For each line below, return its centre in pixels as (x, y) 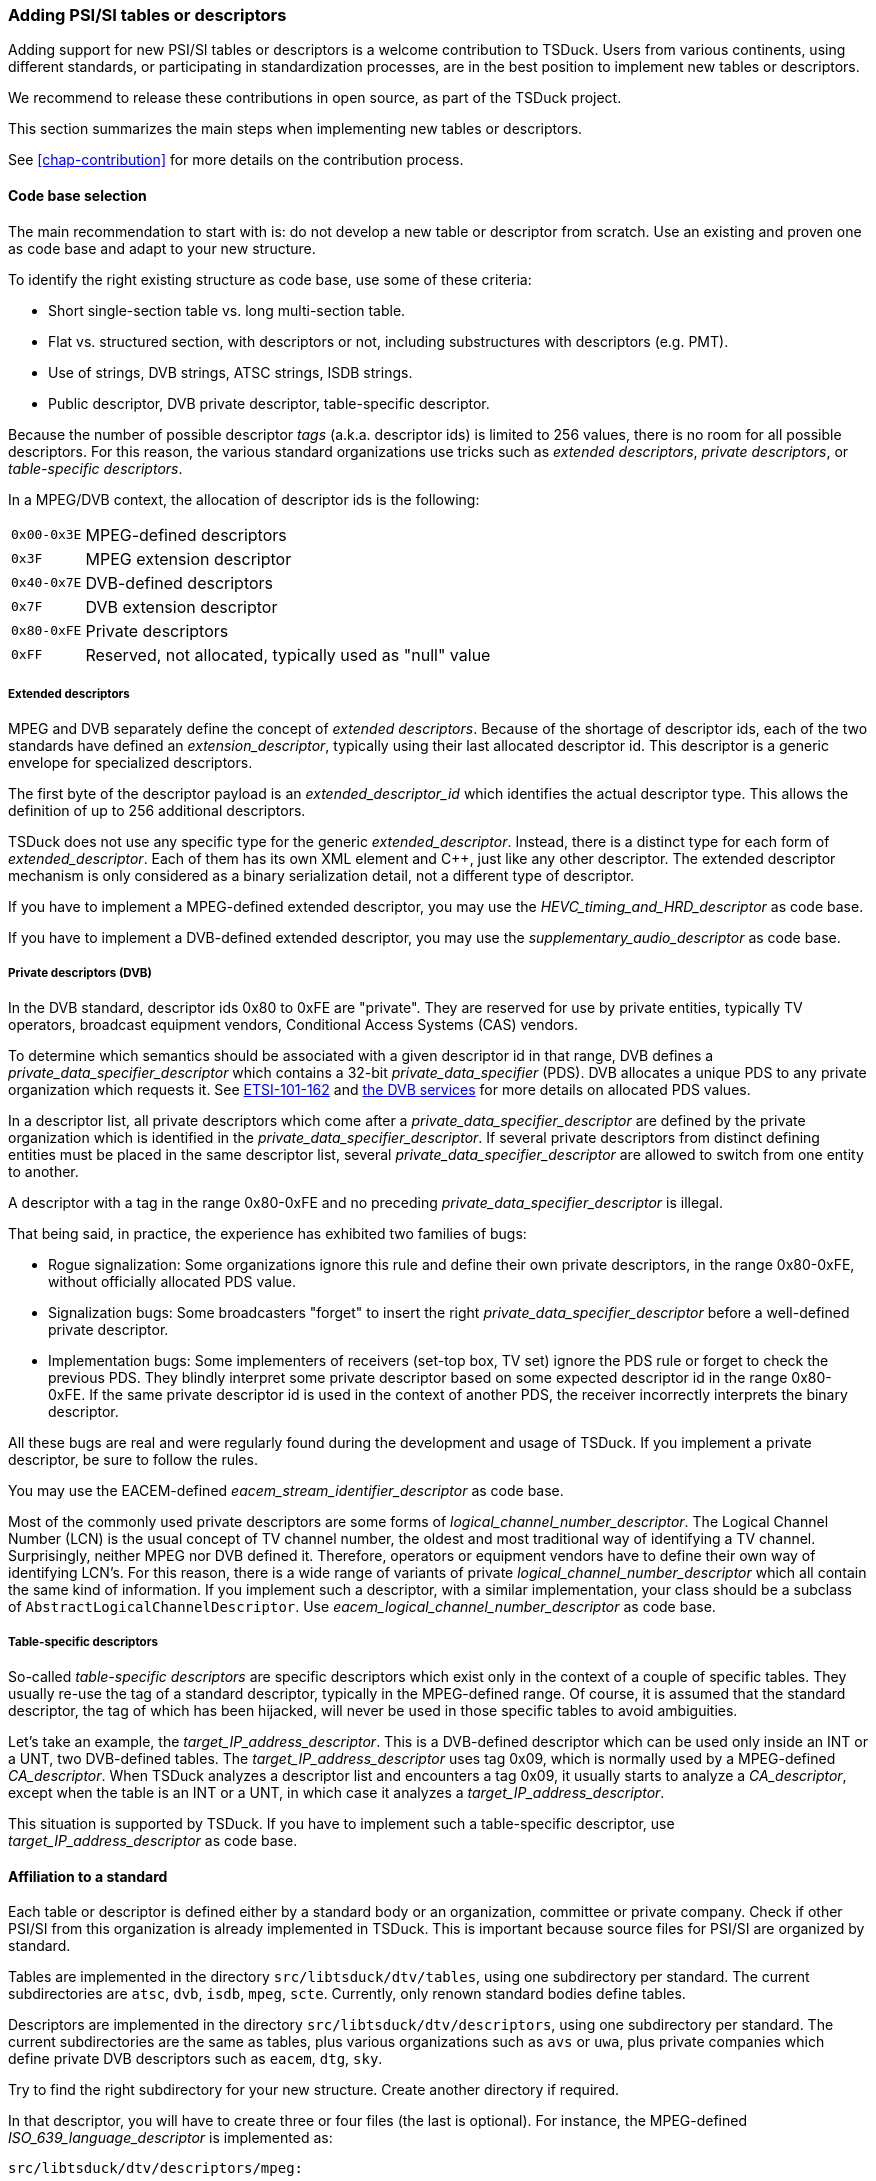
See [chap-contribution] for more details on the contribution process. (236, 160)
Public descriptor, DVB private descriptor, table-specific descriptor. (269, 403)
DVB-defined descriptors (179, 582)
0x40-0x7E (46, 583)
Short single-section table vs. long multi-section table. (227, 310)
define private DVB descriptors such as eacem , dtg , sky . (195, 2059)
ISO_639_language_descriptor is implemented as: (170, 2138)
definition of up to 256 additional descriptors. (157, 811)
